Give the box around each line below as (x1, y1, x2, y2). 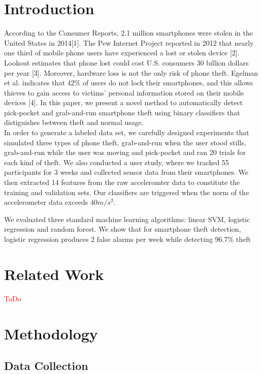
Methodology (4, 323, 98, 344)
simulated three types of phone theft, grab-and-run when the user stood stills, (4, 137, 246, 147)
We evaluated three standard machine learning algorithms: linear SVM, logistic (4, 213, 250, 224)
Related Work (4, 263, 104, 284)
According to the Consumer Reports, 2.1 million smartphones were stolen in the (4, 27, 253, 38)
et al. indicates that (4, 77, 65, 88)
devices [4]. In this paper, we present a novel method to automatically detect (4, 97, 243, 108)
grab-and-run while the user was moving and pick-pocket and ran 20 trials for (4, 147, 246, 158)
